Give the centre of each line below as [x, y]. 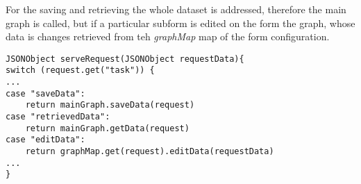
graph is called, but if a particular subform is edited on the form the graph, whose [180, 23]
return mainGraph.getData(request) [107, 128]
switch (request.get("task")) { [80, 70]
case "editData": [45, 140]
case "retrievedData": [58, 117]
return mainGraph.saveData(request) [110, 105]
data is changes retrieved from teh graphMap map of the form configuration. [168, 36]
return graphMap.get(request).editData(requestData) [150, 152]
